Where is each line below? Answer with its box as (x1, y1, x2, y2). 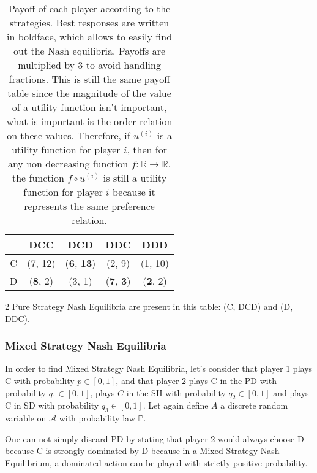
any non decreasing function (7, 156, 129, 171)
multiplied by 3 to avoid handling (18, 58, 161, 72)
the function (12, 171, 64, 185)
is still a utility (103, 171, 167, 185)
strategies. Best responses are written (9, 15, 170, 29)
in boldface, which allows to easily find (7, 29, 173, 44)
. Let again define (143, 399, 209, 412)
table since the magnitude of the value (7, 86, 171, 100)
